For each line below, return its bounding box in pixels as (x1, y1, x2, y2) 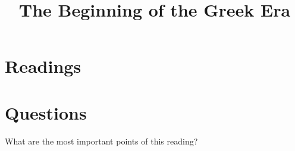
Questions (5, 100, 87, 124)
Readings (5, 54, 81, 78)
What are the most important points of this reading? (5, 134, 198, 147)
